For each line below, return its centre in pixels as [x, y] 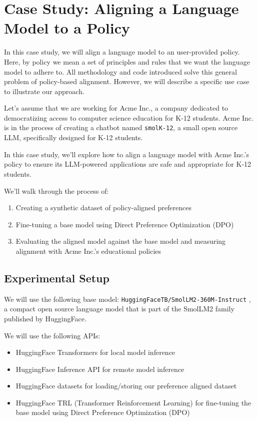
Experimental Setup [57, 278]
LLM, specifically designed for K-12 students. [73, 137]
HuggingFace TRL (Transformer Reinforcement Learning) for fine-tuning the [133, 402]
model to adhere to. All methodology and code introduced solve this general [120, 71]
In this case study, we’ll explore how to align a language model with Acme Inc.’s [126, 154]
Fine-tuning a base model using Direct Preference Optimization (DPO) [125, 224]
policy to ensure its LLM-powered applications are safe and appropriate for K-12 [128, 164]
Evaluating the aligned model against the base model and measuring [121, 241]
